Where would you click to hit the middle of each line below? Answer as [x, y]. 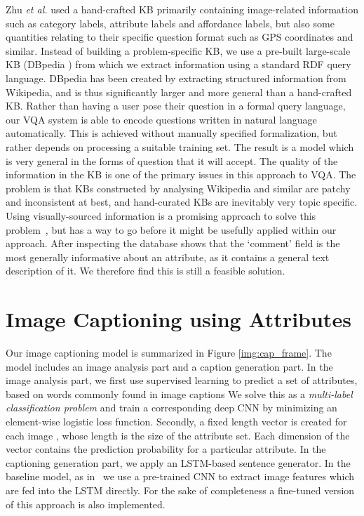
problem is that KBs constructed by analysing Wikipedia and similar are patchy [178, 188]
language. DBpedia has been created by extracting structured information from [176, 78]
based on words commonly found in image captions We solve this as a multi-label [179, 393]
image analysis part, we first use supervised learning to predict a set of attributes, [182, 380]
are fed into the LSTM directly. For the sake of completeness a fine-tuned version [180, 490]
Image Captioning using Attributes [178, 319]
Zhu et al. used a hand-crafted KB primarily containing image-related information [182, 9]
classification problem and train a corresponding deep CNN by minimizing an [171, 408]
